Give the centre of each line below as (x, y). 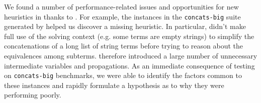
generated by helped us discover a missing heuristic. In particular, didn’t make (125, 26)
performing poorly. (33, 95)
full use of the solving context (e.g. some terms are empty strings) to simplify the (129, 36)
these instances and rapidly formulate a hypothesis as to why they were (114, 85)
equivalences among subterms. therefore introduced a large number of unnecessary (131, 56)
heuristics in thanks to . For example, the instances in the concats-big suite (122, 16)
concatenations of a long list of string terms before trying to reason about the (124, 46)
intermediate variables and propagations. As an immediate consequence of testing (129, 65)
